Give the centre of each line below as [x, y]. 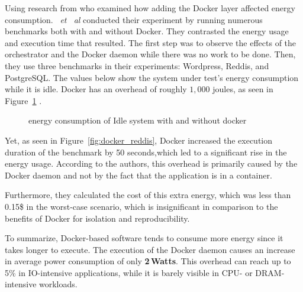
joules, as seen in [243, 89]
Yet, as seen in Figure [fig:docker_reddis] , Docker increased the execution [139, 140]
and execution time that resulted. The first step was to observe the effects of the [151, 42]
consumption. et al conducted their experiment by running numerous [134, 19]
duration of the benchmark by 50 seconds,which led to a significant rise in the [146, 152]
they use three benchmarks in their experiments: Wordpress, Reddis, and [137, 65]
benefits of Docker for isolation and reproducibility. [97, 218]
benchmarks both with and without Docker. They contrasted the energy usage [147, 31]
